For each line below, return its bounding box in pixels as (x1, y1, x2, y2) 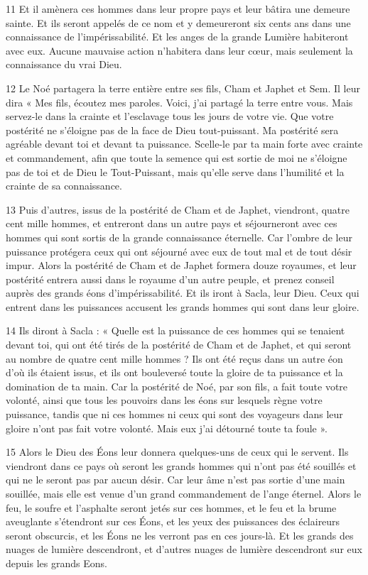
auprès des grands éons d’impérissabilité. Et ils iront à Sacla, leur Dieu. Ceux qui (6, 285, 359, 300)
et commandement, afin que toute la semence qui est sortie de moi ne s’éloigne (6, 150, 347, 165)
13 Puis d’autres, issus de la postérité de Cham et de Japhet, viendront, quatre (6, 202, 350, 217)
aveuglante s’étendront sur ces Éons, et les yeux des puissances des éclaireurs (6, 514, 340, 529)
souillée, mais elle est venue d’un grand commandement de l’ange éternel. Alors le (6, 486, 362, 500)
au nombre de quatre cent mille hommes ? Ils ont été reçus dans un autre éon (6, 351, 343, 366)
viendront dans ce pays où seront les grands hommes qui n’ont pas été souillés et (6, 458, 357, 473)
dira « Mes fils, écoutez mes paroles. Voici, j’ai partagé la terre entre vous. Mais (6, 94, 353, 109)
